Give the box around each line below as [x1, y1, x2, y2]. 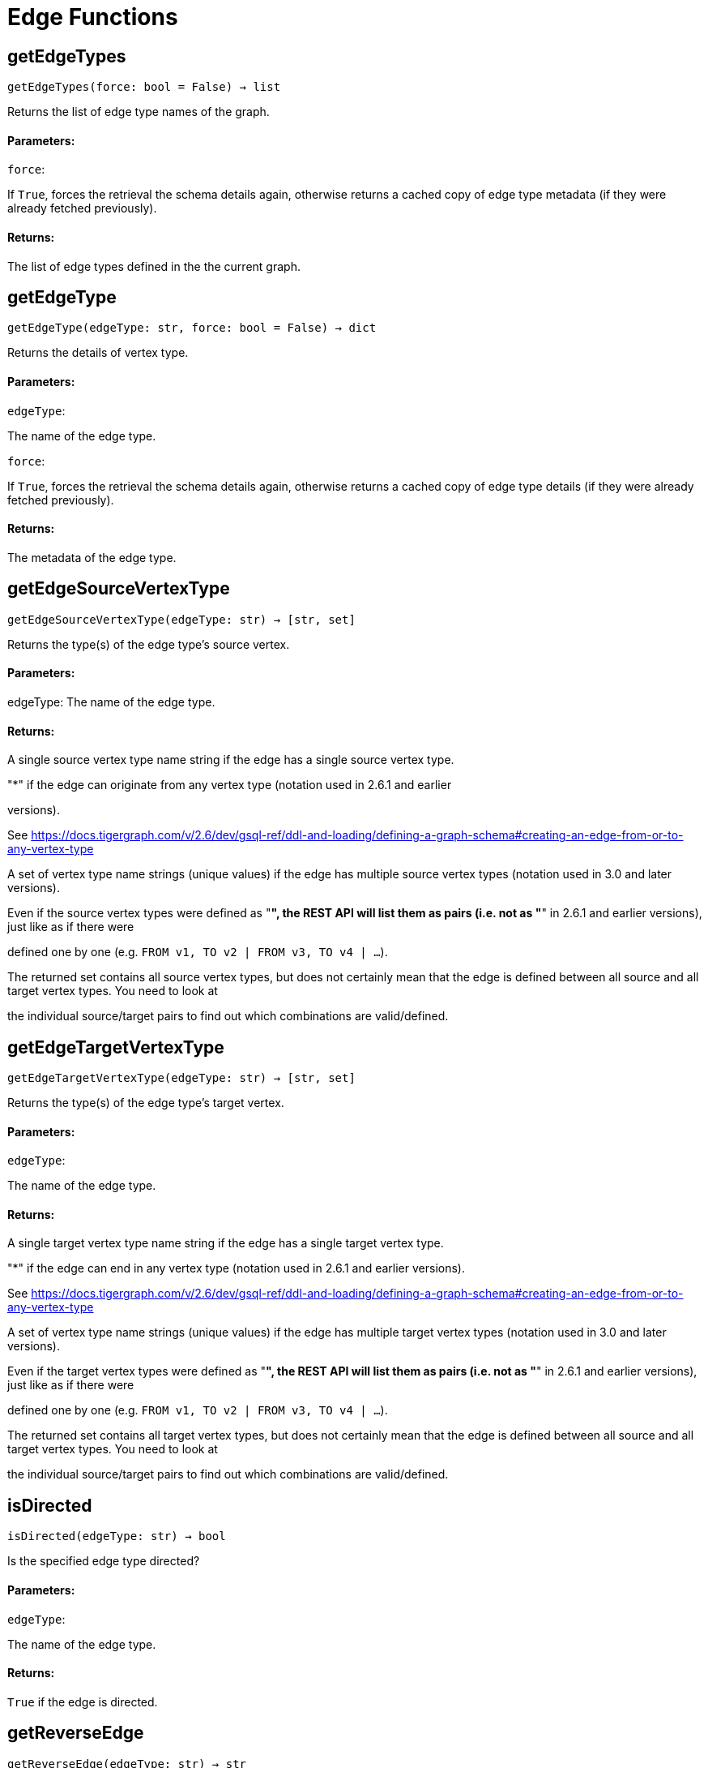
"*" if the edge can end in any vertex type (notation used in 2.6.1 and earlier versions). [7, 1261, 465, 1276]
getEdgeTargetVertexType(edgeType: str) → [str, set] [7, 1071, 356, 1085]
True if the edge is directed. [7, 1694, 158, 1709]
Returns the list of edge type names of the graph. [7, 105, 270, 119]
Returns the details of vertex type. [7, 345, 189, 360]
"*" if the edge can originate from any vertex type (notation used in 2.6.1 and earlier [7, 778, 452, 792]
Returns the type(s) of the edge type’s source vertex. [7, 637, 290, 651]
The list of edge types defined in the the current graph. [7, 259, 301, 273]
